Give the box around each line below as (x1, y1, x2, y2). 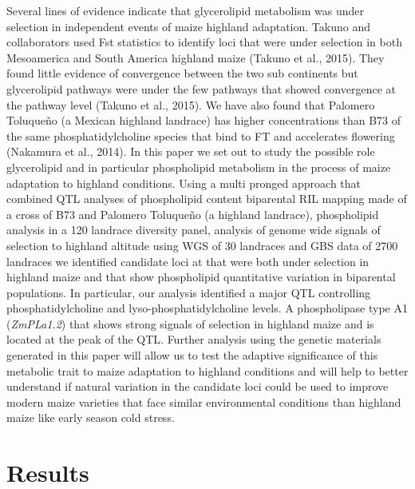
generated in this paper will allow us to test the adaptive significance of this (6, 347, 378, 364)
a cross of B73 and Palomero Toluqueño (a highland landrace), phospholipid (6, 205, 379, 222)
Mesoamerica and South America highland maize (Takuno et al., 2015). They (6, 49, 385, 66)
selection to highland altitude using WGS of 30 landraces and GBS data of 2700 (6, 237, 398, 253)
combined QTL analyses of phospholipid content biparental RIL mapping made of (6, 190, 407, 207)
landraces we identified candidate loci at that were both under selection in (6, 252, 370, 269)
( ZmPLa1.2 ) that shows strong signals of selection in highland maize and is (6, 315, 374, 332)
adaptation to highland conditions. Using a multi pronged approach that (6, 174, 362, 191)
